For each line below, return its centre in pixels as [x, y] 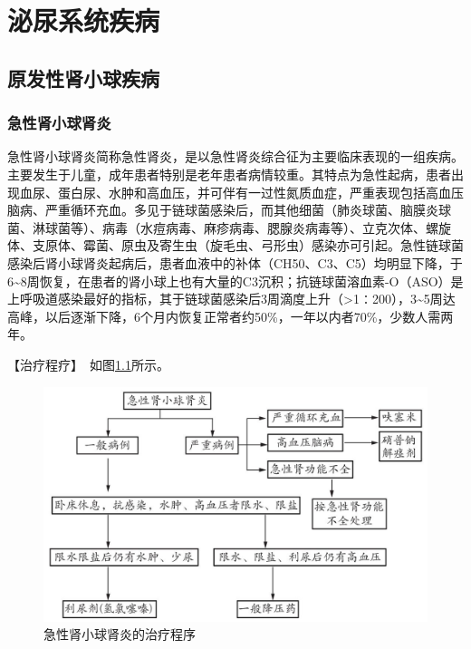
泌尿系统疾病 [84, 20]
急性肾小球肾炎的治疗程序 [120, 634]
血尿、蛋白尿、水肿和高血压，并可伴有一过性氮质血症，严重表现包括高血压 [241, 192]
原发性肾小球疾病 [83, 77]
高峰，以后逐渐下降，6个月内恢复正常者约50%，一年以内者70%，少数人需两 [231, 316]
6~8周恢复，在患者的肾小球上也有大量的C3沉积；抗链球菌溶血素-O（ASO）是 [235, 281]
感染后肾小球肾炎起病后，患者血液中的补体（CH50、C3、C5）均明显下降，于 [235, 262]
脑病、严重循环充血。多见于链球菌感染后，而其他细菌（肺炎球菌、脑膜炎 [223, 210]
